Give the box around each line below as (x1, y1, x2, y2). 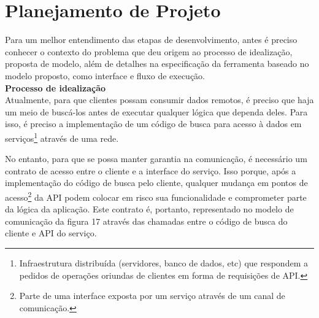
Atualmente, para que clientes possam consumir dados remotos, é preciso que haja (5, 93, 314, 106)
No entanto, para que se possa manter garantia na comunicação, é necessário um (5, 152, 307, 165)
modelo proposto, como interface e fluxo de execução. (5, 69, 206, 82)
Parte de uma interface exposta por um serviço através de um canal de (19, 289, 285, 302)
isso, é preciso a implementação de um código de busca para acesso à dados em (5, 117, 302, 130)
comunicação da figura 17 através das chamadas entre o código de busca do (5, 214, 288, 227)
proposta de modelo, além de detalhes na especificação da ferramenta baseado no (5, 57, 309, 70)
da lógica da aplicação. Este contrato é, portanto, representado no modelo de (5, 203, 294, 215)
